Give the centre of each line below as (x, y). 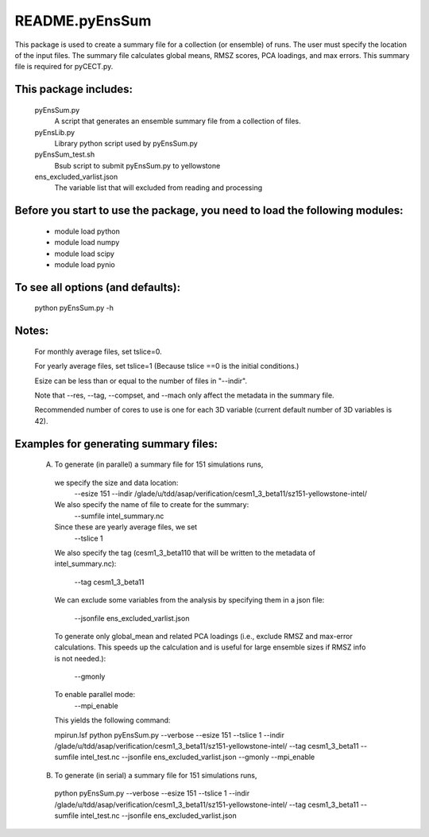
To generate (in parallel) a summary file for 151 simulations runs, (159, 464)
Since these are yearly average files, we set (126, 527)
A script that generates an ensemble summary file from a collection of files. (178, 121)
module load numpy (87, 242)
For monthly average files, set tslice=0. (98, 351)
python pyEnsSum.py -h (74, 308)
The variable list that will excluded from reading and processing (158, 188)
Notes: (32, 331)
